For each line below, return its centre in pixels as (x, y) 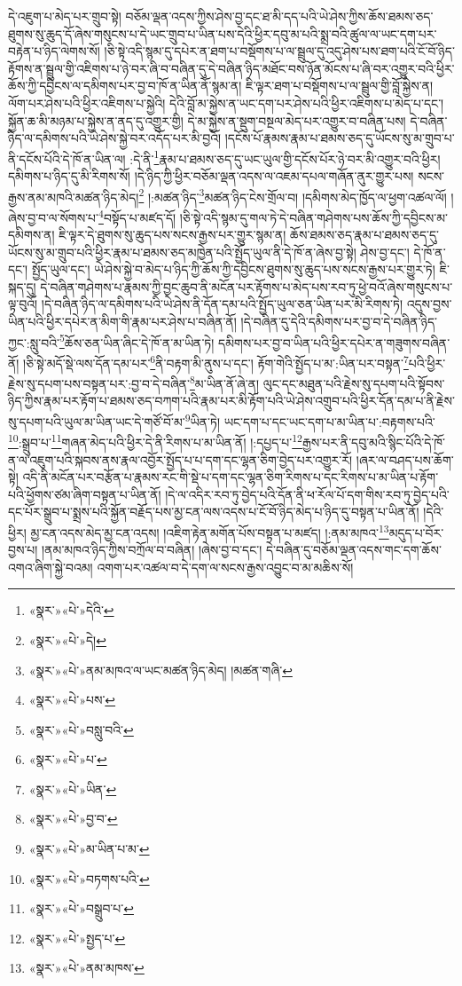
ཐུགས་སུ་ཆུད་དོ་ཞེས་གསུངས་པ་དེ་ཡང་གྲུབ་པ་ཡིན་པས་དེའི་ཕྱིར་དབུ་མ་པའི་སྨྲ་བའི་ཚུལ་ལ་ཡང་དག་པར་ (223, 33)
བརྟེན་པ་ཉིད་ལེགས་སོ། (54, 51)
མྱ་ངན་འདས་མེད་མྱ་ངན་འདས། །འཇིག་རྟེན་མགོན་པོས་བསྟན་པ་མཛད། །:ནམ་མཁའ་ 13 (210, 531)
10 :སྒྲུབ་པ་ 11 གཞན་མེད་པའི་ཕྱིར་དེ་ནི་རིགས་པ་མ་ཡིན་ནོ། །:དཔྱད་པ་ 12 (155, 441)
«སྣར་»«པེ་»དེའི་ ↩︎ (71, 610)
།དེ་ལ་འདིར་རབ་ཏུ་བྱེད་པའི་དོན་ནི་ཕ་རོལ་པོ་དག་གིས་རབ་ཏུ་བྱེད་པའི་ (307, 494)
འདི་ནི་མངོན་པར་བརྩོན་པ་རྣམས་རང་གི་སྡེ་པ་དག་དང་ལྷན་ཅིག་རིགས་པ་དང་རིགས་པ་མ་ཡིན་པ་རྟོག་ (231, 477)
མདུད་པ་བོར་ (416, 532)
